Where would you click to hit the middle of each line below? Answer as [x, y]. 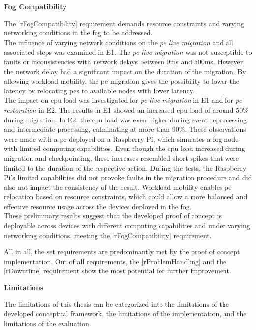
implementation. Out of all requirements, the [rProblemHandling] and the [115, 261]
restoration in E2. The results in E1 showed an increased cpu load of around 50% [126, 109]
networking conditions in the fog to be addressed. [78, 33]
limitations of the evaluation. [48, 323]
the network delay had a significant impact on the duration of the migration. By [125, 71]
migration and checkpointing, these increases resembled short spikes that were [122, 158]
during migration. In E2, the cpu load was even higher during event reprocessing [126, 119]
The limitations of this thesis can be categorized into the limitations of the [116, 304]
